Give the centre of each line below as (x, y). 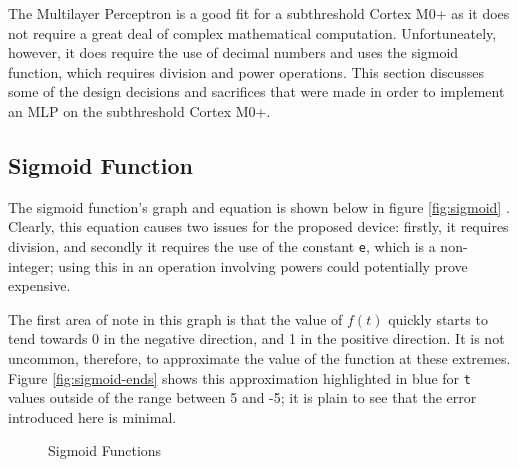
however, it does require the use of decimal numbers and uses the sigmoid (233, 52)
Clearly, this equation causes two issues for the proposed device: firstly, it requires (258, 226)
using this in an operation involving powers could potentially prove (263, 265)
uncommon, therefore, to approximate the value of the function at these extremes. (259, 357)
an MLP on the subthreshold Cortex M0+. (139, 110)
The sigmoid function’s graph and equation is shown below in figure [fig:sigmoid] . (259, 206)
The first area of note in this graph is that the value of (175, 318)
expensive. (39, 285)
